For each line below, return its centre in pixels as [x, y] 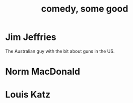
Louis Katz [28, 95]
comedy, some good [85, 9]
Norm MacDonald [43, 72]
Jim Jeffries [31, 37]
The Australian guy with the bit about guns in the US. [60, 51]
